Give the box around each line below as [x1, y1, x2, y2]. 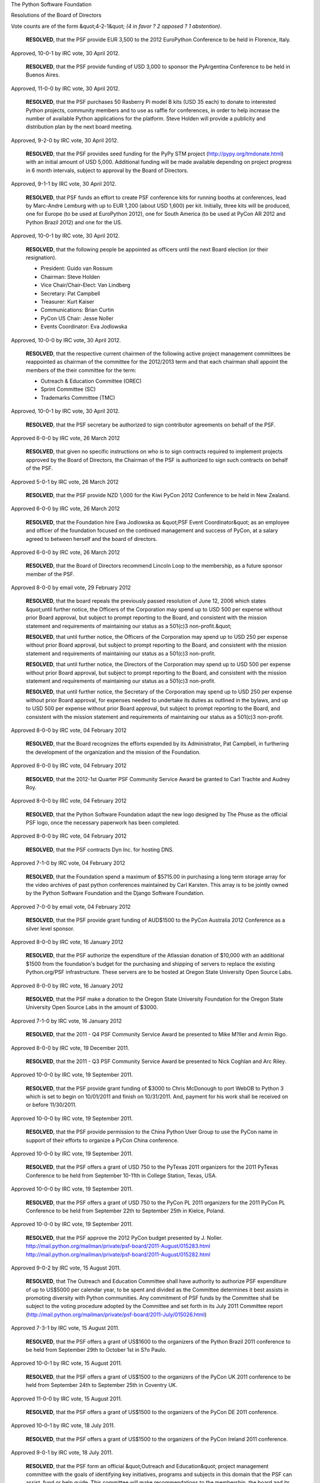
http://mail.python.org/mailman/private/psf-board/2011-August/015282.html [25, 1250, 210, 1258]
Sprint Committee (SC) [40, 386, 96, 393]
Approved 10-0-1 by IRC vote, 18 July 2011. [11, 1422, 116, 1429]
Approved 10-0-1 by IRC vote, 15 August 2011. [11, 1360, 123, 1367]
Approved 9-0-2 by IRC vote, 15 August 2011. [11, 1264, 121, 1271]
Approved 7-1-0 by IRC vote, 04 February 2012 [11, 860, 126, 867]
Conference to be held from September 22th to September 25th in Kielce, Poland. [25, 1207, 225, 1214]
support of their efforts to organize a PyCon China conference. [25, 1137, 179, 1144]
